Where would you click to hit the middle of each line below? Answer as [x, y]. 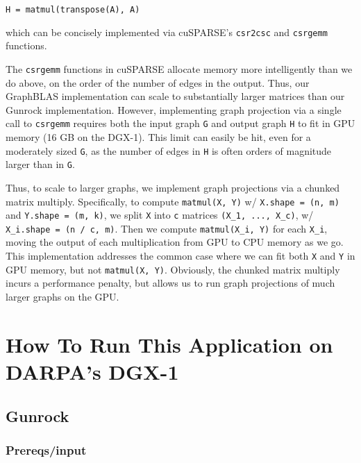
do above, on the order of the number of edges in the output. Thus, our [158, 82]
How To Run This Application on [169, 344]
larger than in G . [40, 164]
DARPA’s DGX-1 [92, 371]
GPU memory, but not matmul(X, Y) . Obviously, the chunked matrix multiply [173, 269]
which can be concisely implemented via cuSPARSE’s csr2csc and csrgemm [167, 32]
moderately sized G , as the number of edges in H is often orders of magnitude [169, 150]
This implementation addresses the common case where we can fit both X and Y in [180, 256]
